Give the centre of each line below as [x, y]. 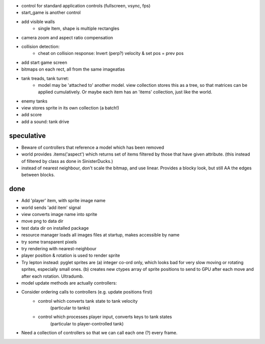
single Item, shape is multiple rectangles [79, 28]
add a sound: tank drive [45, 121]
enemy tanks [34, 101]
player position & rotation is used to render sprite [71, 256]
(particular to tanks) [70, 308]
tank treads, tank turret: [45, 78]
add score [31, 115]
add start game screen [44, 62]
